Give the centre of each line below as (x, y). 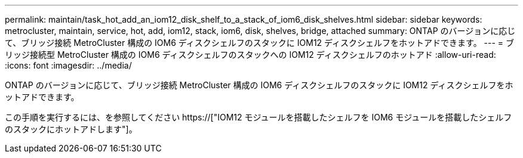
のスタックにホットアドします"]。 (71, 129)
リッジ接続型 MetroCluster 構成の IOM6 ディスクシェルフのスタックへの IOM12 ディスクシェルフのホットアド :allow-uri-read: (250, 55)
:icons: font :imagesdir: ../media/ (68, 65)
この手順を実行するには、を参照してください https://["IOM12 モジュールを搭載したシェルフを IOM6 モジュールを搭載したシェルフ (259, 117)
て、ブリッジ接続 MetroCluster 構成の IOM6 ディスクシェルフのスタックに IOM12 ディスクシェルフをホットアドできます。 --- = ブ (260, 43)
